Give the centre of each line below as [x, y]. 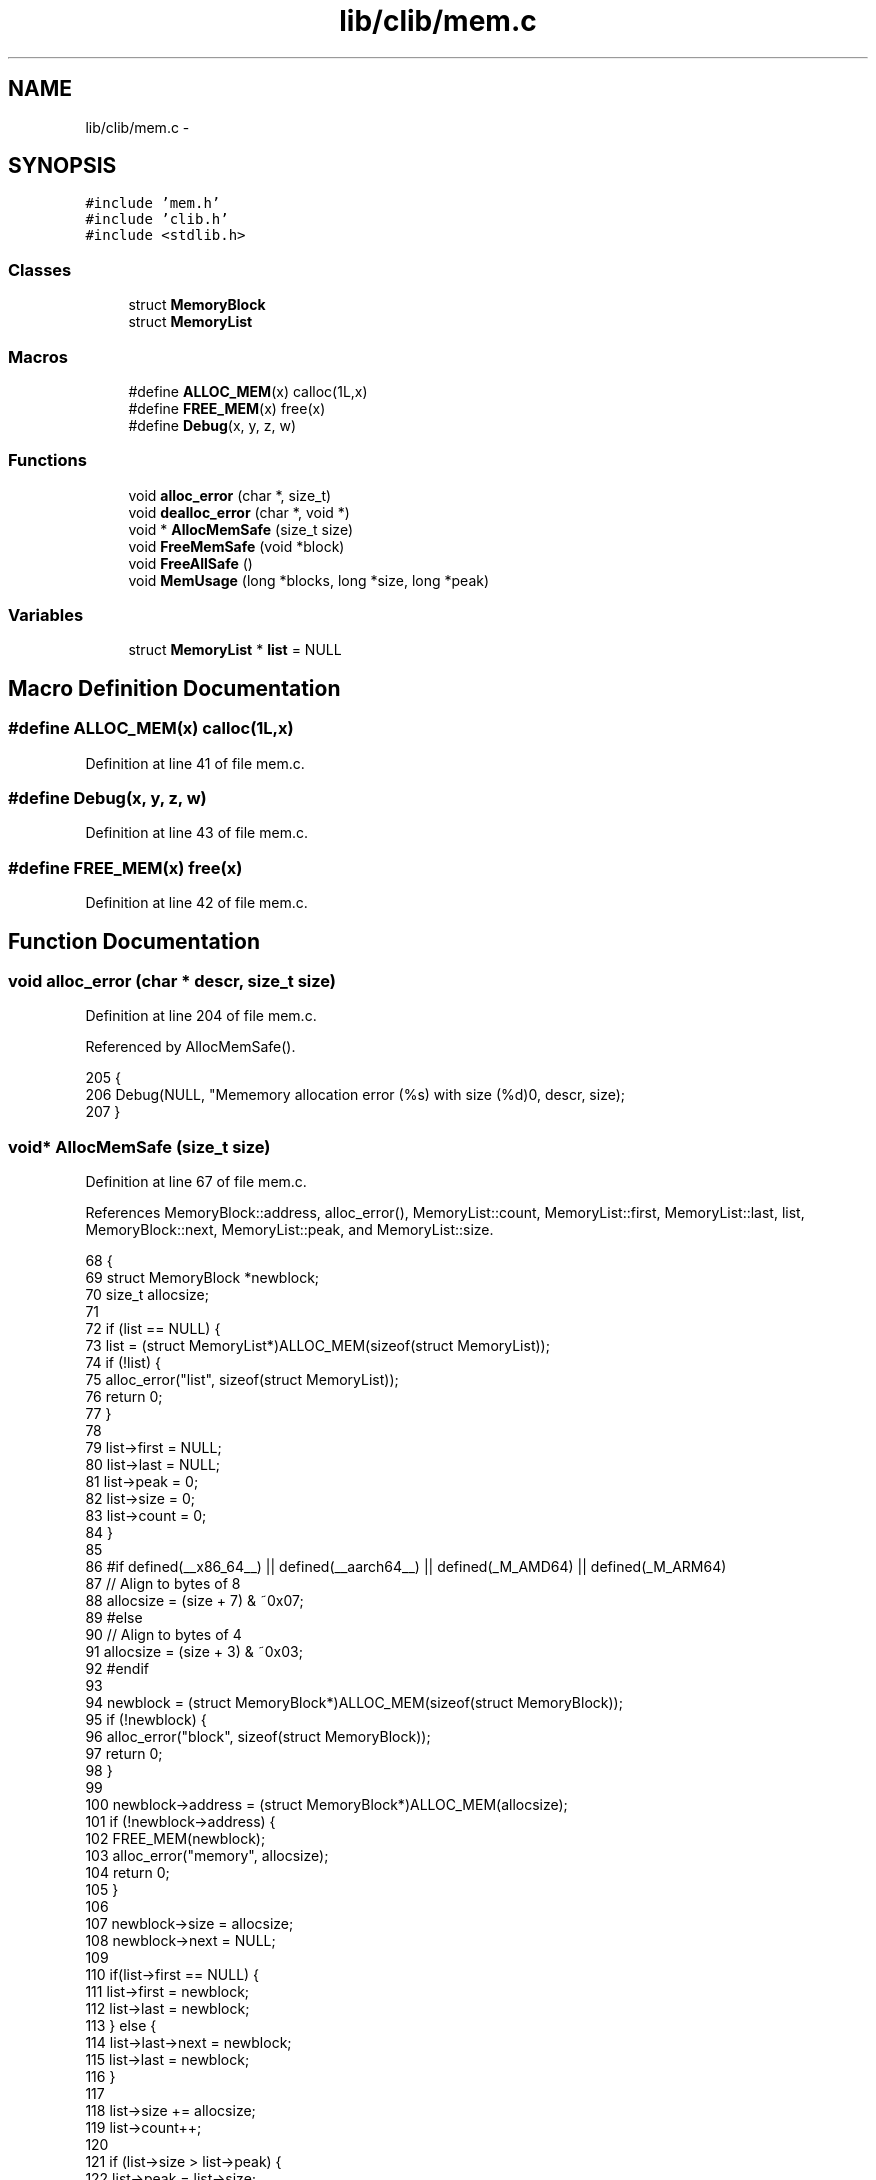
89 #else [114, 1618]
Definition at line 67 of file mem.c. [196, 1182]
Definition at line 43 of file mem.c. [196, 833]
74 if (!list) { [123, 1363]
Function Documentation [134, 941]
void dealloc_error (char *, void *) [239, 512]
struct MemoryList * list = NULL [235, 650]
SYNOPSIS [62, 166]
